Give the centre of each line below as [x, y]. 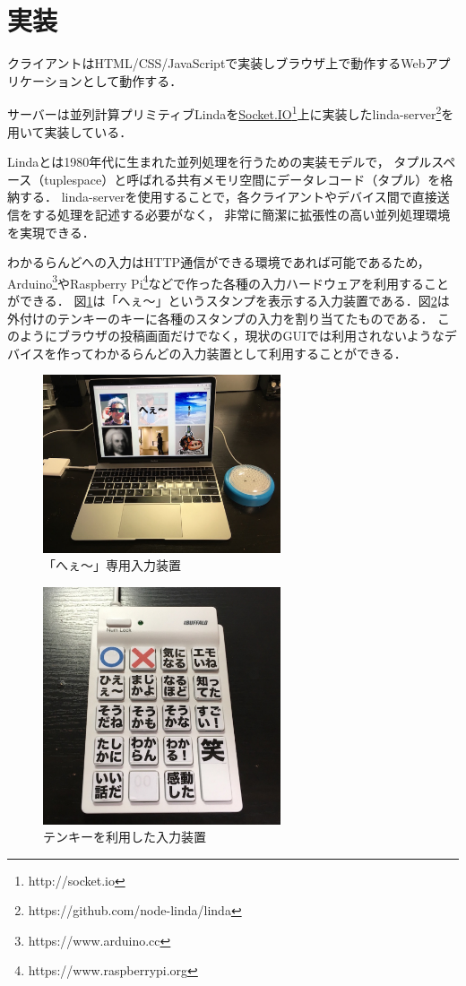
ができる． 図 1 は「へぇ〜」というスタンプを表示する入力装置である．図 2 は [229, 300]
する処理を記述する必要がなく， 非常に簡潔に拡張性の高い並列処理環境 [241, 214]
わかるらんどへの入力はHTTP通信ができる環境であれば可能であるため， [219, 262]
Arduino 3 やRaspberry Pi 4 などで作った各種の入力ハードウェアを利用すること [229, 281]
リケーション [45, 80]
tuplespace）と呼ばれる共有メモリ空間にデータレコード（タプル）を [242, 179]
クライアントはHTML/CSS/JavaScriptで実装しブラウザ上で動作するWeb [216, 63]
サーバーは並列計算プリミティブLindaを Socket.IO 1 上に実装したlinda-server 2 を [231, 112]
